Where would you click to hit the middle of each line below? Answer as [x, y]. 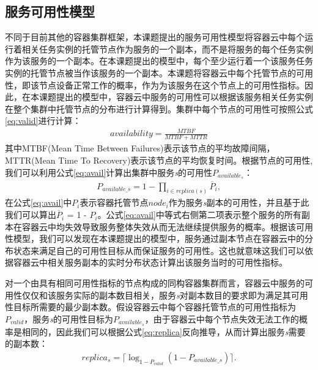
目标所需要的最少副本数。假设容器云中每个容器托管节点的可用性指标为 [154, 307]
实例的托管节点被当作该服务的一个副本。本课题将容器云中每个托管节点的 [150, 72]
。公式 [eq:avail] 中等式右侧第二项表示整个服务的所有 [199, 215]
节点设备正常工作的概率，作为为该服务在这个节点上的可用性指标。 [172, 85]
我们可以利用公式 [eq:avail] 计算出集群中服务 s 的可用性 [109, 172]
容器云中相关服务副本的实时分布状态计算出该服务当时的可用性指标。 [150, 262]
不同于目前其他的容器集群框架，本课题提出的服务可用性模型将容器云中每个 [155, 37]
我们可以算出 [31, 215]
